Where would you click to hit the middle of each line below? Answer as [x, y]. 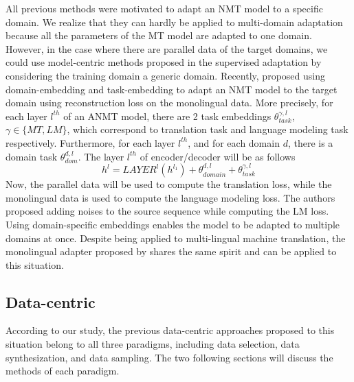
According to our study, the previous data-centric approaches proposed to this [170, 330]
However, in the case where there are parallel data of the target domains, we [167, 48]
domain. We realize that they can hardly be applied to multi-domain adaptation [174, 22]
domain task [32, 156]
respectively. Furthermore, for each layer [90, 142]
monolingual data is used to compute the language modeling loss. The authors [170, 197]
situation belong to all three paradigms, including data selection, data [153, 344]
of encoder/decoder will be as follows [218, 156]
